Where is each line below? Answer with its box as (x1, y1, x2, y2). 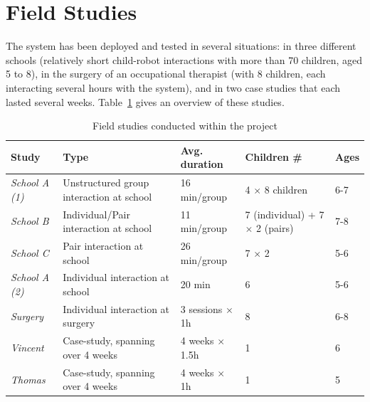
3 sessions (180, 301, 223, 316)
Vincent (11, 340, 44, 355)
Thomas (11, 371, 46, 386)
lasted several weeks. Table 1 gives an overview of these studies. (6, 94, 285, 109)
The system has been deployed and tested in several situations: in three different (6, 38, 356, 53)
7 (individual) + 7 (245, 206, 324, 221)
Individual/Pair (63, 206, 130, 221)
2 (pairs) (256, 221, 294, 236)
